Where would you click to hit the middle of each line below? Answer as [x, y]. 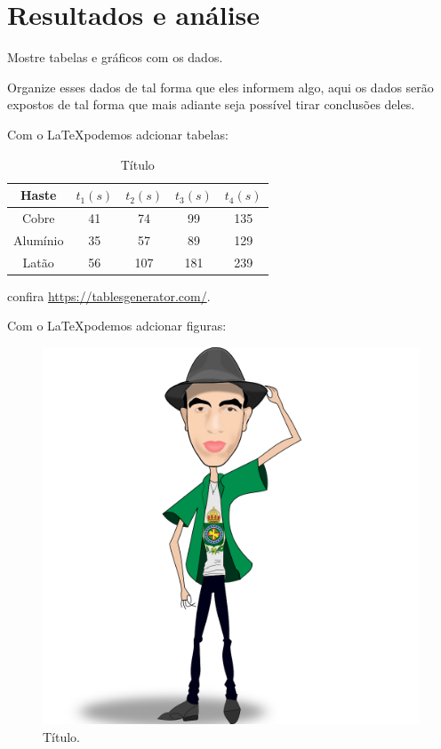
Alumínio [39, 239]
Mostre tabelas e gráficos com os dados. [115, 57]
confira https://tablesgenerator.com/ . [109, 295]
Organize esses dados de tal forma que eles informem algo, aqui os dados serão [220, 87]
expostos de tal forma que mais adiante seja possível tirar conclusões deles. [211, 104]
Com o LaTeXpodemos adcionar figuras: [117, 326]
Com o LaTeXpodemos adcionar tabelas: [118, 134]
